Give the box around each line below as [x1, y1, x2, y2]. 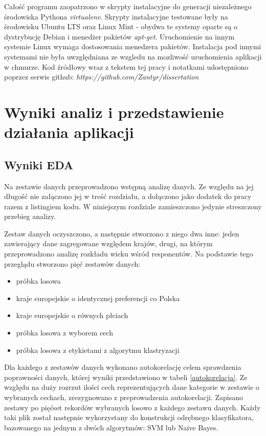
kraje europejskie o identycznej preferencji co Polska [16, 292, 180, 303]
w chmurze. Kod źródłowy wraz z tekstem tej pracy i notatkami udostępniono [4, 61, 249, 72]
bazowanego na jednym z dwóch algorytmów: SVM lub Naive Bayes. [4, 422, 218, 432]
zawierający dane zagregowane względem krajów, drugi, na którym [4, 238, 213, 249]
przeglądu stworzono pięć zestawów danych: [4, 258, 141, 269]
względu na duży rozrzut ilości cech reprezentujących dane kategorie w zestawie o [4, 382, 259, 392]
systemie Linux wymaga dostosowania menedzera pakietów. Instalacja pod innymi [4, 41, 261, 52]
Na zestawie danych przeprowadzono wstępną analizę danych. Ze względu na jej [4, 181, 254, 191]
